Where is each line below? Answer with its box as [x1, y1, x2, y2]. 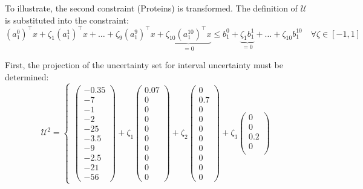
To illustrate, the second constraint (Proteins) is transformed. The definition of [5, 2, 298, 14]
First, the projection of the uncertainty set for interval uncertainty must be [5, 59, 283, 71]
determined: [5, 70, 49, 83]
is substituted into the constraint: [5, 13, 129, 26]
